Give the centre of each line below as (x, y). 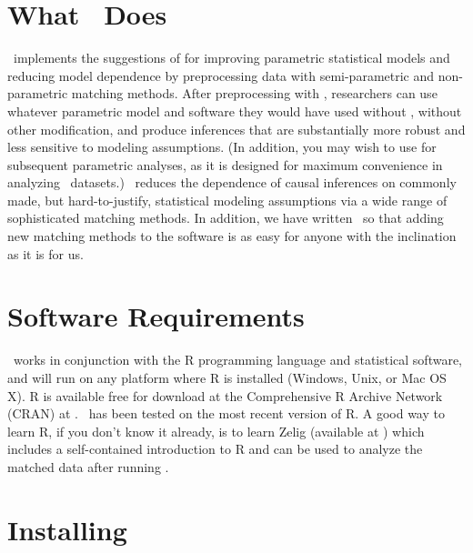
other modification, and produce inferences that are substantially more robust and (236, 129)
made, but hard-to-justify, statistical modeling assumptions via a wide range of (227, 200)
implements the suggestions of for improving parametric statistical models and (231, 58)
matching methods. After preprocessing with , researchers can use (254, 93)
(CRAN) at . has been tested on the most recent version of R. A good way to (226, 413)
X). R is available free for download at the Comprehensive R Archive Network (225, 395)
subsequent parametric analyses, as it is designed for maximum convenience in (225, 164)
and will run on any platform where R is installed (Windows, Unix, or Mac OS (227, 377)
